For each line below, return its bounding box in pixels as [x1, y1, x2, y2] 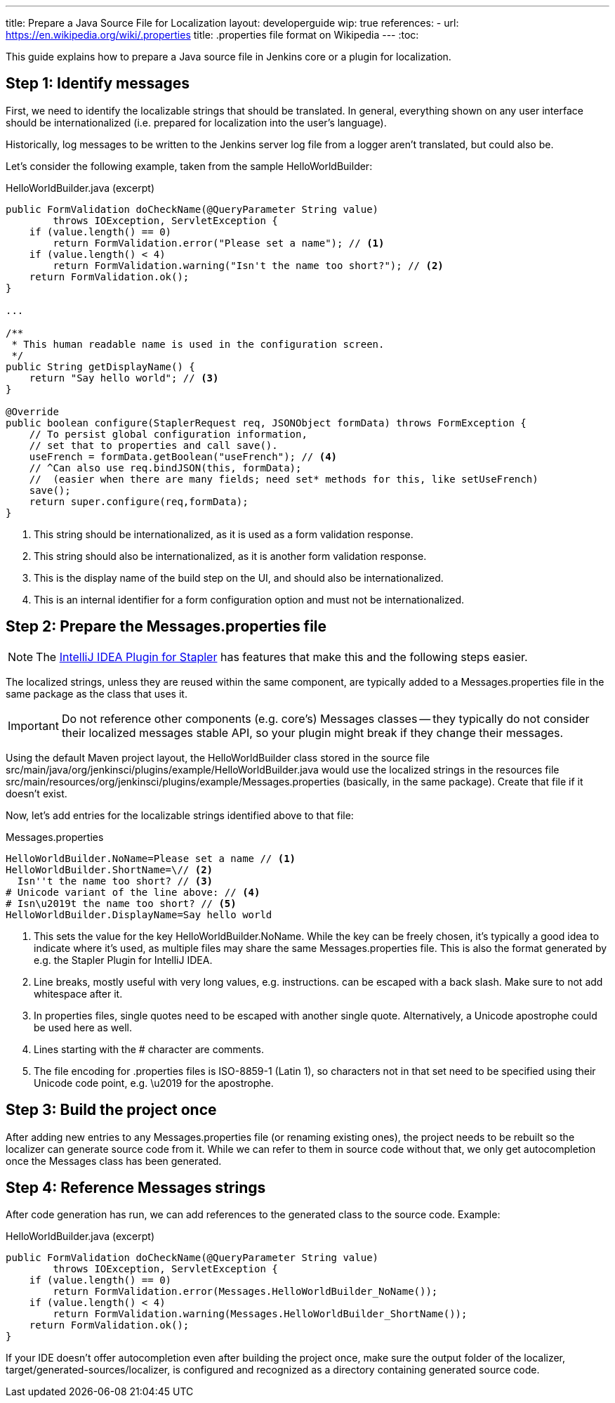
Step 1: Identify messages [6, 74, 190, 93]
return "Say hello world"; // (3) [29, 372, 219, 384]
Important [8, 718, 59, 733]
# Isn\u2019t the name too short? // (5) [6, 897, 237, 909]
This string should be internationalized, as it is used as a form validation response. [34, 528, 414, 540]
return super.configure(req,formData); [29, 495, 249, 507]
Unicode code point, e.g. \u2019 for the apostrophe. [34, 1076, 274, 1089]
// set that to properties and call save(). [29, 439, 278, 451]
